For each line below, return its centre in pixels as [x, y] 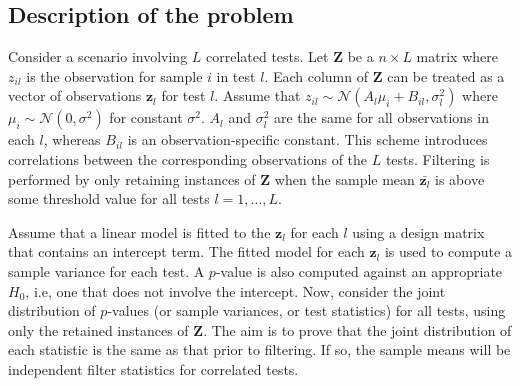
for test [183, 95]
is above [460, 178]
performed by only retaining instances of [132, 178]
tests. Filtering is [437, 158]
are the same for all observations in [381, 117]
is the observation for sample [114, 75]
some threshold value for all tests [109, 198]
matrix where [457, 56]
